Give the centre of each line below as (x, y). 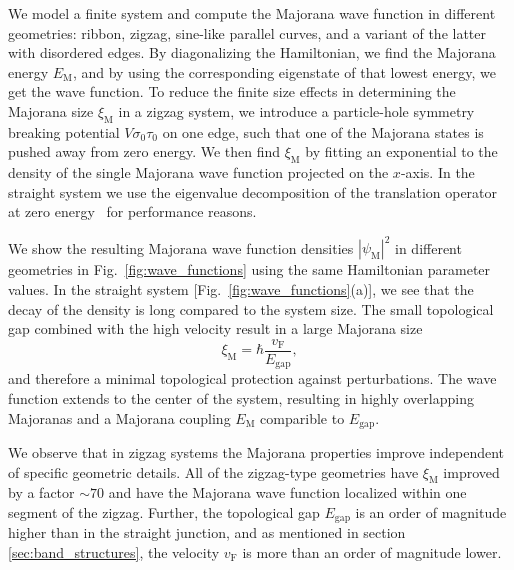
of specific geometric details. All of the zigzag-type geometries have (213, 471)
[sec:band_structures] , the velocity (114, 552)
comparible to (302, 417)
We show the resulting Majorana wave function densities (181, 247)
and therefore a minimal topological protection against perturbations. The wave (252, 378)
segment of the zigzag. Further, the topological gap (164, 511)
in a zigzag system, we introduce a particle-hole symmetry (296, 110)
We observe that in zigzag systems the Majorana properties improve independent (256, 451)
